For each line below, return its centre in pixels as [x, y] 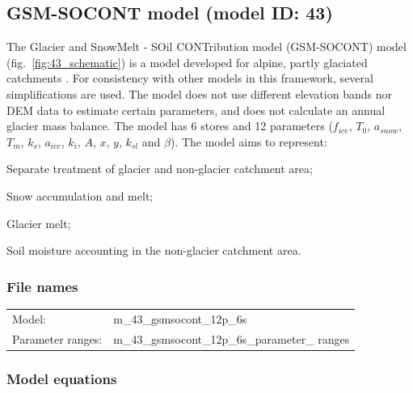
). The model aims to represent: [249, 141]
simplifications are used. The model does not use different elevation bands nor [199, 93]
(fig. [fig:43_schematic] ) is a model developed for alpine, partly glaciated [187, 62]
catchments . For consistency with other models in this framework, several [190, 78]
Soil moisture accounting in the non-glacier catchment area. [154, 250]
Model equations [62, 378]
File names [42, 286]
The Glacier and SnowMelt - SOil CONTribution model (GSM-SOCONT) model [206, 46]
